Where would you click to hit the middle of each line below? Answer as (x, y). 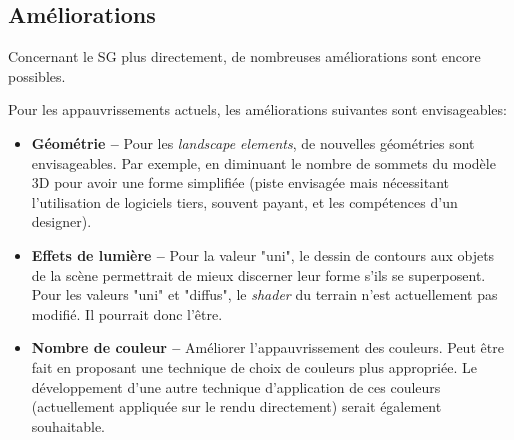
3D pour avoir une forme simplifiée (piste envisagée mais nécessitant (240, 182)
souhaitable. (68, 425)
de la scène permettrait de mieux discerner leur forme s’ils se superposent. (258, 274)
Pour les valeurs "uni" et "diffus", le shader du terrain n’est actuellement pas (264, 294)
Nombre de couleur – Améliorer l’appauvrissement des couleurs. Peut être (267, 347)
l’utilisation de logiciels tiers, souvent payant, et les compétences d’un (244, 201)
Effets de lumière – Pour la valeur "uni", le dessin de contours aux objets (263, 254)
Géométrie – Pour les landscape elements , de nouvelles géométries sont (253, 142)
